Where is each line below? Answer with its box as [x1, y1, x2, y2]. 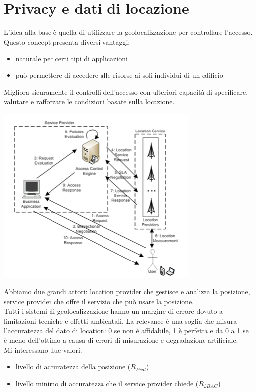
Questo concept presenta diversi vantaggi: [4, 36, 130, 47]
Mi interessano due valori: [4, 344, 82, 355]
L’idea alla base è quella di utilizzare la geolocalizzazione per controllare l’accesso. [4, 27, 253, 37]
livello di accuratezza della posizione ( [15, 361, 131, 372]
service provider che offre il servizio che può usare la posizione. [4, 296, 194, 306]
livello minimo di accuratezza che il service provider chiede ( [15, 378, 199, 389]
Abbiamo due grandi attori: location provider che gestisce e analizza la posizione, [4, 286, 250, 297]
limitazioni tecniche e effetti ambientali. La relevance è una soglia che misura [4, 316, 237, 326]
